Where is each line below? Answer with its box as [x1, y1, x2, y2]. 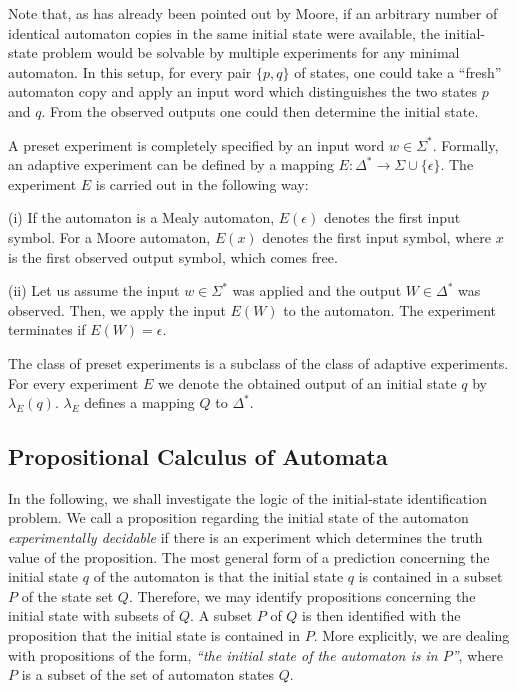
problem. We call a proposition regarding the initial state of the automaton [8, 507, 469, 528]
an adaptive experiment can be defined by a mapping [8, 154, 334, 175]
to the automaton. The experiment [283, 299, 497, 320]
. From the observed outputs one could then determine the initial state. [41, 100, 479, 121]
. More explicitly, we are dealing [313, 625, 510, 646]
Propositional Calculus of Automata [8, 441, 388, 472]
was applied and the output [232, 280, 402, 301]
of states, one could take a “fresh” [294, 61, 502, 82]
